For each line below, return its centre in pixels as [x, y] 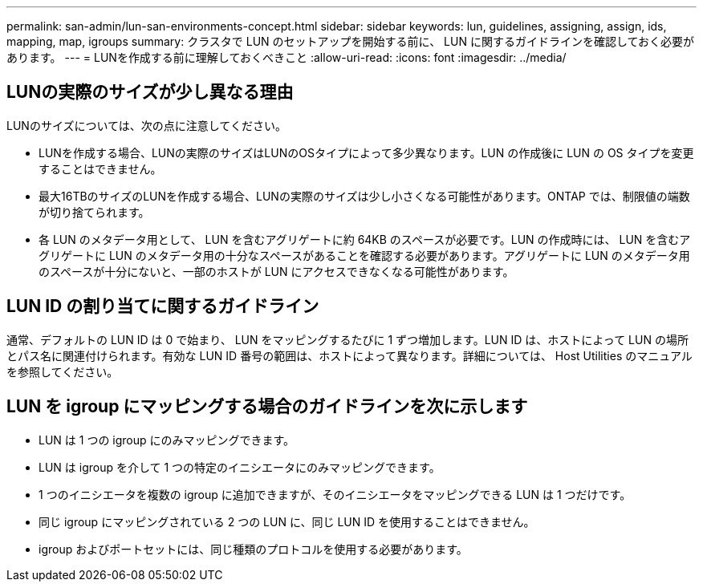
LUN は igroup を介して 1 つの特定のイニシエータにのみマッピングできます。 [240, 467]
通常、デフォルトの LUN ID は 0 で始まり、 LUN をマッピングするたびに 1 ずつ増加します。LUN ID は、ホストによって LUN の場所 [347, 339]
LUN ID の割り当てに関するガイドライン [163, 306]
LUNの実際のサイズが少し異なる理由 [150, 92]
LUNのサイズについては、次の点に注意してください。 [146, 125]
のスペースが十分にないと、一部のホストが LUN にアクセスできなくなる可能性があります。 [276, 271]
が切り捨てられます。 [94, 212]
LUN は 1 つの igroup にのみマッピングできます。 [167, 440]
